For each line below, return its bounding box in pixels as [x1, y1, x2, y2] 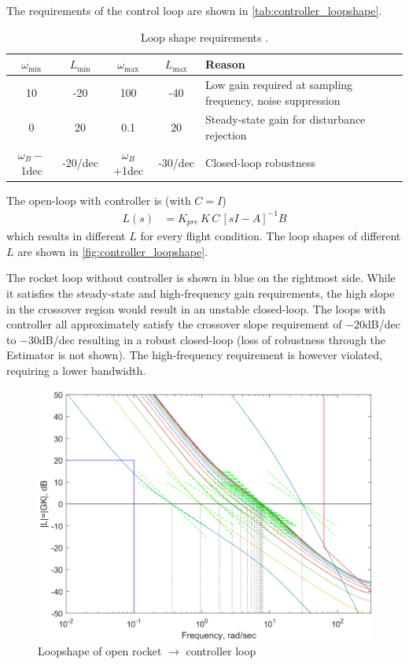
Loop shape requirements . [140, 28, 269, 45]
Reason [205, 56, 245, 72]
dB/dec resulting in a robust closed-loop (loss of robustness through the [39, 331, 386, 347]
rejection [205, 127, 247, 143]
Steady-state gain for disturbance [205, 111, 366, 128]
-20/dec [62, 154, 99, 170]
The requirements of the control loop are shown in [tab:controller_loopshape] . [6, 2, 382, 18]
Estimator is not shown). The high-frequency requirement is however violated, [6, 347, 382, 363]
